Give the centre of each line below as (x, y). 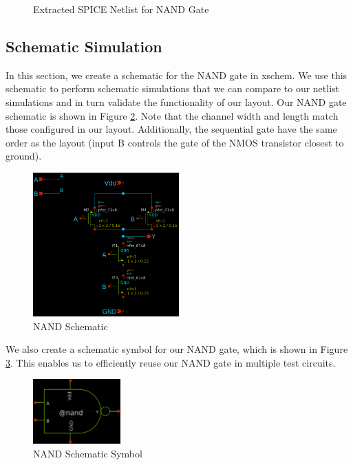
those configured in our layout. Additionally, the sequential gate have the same (171, 129)
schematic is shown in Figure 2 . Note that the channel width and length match (172, 115)
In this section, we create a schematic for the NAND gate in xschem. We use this (176, 75)
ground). (24, 156)
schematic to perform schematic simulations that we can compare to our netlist (173, 88)
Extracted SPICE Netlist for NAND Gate (121, 9)
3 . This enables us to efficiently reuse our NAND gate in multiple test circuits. (171, 362)
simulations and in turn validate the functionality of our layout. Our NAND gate (176, 101)
